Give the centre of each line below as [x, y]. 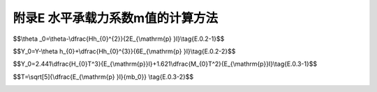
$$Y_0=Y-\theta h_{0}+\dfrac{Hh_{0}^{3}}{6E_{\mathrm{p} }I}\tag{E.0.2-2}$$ [124, 51]
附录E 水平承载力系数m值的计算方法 [116, 18]
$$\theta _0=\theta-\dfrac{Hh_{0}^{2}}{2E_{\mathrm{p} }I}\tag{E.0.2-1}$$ [119, 39]
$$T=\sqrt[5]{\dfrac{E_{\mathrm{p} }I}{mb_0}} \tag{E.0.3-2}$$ [103, 77]
